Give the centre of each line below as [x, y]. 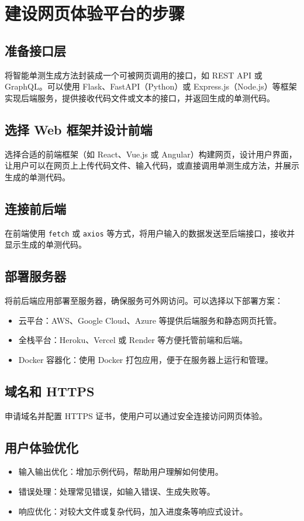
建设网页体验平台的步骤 [95, 13]
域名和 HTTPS [50, 391]
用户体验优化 [42, 447]
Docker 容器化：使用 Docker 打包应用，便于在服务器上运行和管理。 [146, 359]
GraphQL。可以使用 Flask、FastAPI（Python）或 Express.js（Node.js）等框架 [151, 86]
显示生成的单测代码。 [46, 244]
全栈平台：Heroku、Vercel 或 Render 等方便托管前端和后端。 [133, 340]
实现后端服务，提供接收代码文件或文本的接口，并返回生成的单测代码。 [140, 97]
